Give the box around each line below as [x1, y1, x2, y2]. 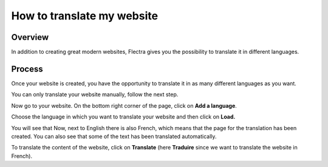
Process [11, 64, 43, 74]
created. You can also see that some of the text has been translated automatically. [11, 133, 217, 140]
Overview [11, 32, 49, 42]
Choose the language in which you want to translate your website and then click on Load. [11, 113, 236, 120]
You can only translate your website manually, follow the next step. [11, 91, 179, 98]
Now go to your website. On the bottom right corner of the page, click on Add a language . [11, 102, 237, 109]
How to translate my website [11, 9, 158, 22]
